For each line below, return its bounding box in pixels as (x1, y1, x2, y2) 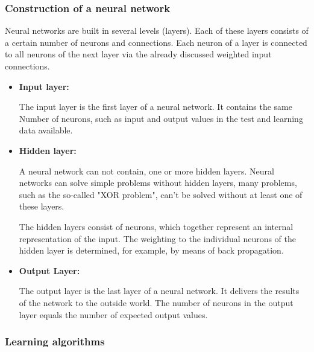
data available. (19, 124, 73, 136)
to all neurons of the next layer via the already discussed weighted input (5, 48, 272, 60)
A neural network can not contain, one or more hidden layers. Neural (19, 164, 274, 177)
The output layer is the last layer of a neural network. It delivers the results (19, 284, 300, 297)
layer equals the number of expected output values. (19, 308, 208, 321)
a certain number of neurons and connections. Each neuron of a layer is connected (5, 36, 307, 48)
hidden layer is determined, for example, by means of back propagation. (19, 244, 284, 257)
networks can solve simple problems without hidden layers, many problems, (19, 176, 297, 189)
